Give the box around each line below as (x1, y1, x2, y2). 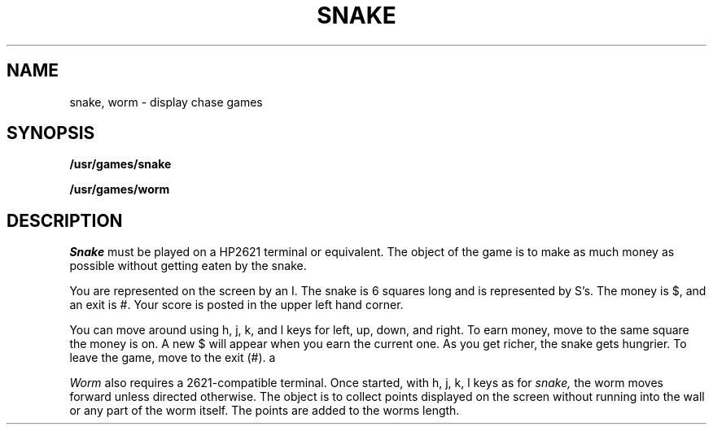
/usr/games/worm (69, 182, 170, 197)
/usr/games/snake (69, 157, 172, 172)
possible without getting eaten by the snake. (69, 259, 307, 273)
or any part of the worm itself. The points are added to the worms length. (69, 403, 460, 418)
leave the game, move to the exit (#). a (69, 350, 276, 365)
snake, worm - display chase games (69, 94, 263, 109)
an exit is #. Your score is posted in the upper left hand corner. (69, 298, 404, 312)
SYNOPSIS (7, 123, 95, 144)
